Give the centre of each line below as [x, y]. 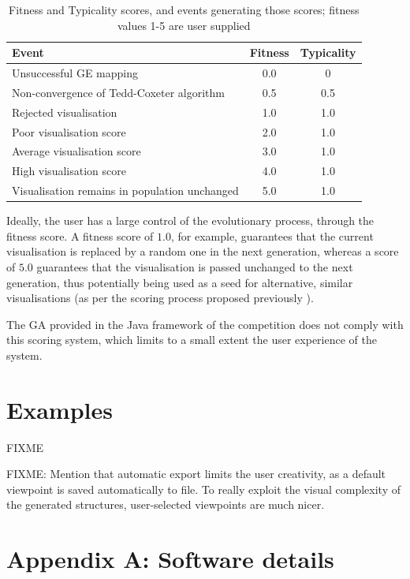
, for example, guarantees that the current [272, 235]
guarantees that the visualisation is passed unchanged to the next [195, 266]
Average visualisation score [76, 151]
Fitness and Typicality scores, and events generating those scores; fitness [184, 9]
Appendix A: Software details [170, 559]
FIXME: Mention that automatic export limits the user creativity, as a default [196, 474]
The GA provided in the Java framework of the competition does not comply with [205, 324]
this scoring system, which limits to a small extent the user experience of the [192, 340]
